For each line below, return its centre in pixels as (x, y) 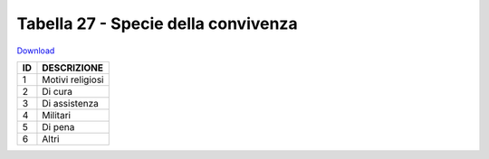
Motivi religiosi (73, 79)
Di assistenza (71, 103)
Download (36, 51)
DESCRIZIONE (73, 68)
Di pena (58, 126)
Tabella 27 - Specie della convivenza (157, 23)
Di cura (57, 91)
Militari (57, 115)
